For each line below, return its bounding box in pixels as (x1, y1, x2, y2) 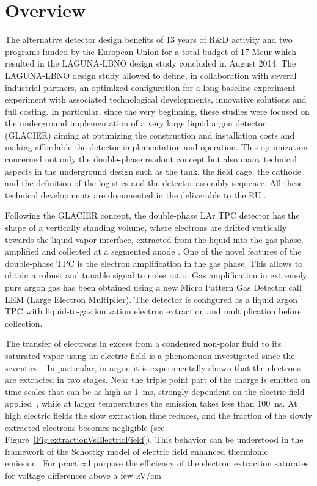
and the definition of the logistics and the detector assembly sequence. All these (5, 176, 303, 189)
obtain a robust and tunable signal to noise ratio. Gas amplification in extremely (5, 269, 307, 281)
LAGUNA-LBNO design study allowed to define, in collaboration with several (5, 68, 297, 81)
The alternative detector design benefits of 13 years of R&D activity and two (5, 33, 293, 46)
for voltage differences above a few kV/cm (5, 468, 162, 481)
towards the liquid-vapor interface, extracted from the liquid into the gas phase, (5, 233, 304, 245)
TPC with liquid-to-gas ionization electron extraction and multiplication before (5, 305, 302, 317)
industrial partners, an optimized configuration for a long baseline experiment (5, 81, 296, 93)
